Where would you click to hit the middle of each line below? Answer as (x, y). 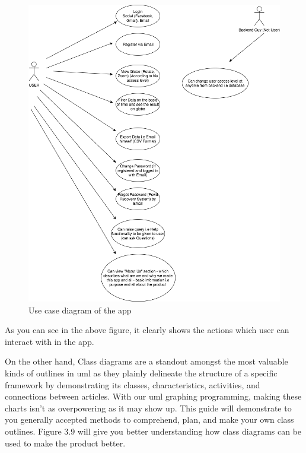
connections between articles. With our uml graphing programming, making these (153, 396)
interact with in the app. (50, 341)
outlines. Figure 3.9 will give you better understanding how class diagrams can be (153, 431)
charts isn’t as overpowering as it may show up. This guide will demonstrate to (148, 408)
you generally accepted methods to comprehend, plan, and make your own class (149, 419)
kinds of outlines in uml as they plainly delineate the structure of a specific (141, 373)
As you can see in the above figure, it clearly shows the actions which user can (147, 330)
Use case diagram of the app (80, 310)
